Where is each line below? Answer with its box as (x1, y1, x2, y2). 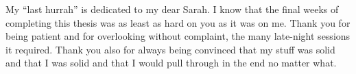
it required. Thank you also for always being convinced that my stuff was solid (5, 42, 335, 56)
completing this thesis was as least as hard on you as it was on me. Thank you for (5, 15, 351, 29)
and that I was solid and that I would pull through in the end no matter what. (5, 56, 337, 70)
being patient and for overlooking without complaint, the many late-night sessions (5, 29, 351, 43)
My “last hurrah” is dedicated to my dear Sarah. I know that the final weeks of (5, 2, 339, 16)
